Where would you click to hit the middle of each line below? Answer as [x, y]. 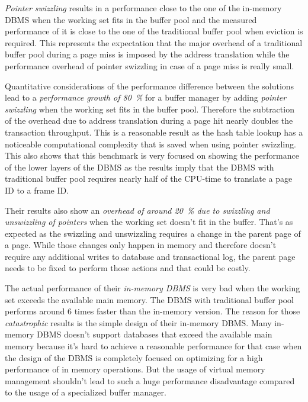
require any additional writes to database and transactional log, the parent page [150, 256]
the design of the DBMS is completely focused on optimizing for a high [134, 357]
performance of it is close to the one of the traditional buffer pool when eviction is [154, 31]
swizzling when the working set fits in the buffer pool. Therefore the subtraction [150, 109]
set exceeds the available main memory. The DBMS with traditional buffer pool [149, 299]
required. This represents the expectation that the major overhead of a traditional [154, 42]
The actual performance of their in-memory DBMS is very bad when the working [153, 288]
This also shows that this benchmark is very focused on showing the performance [152, 155]
